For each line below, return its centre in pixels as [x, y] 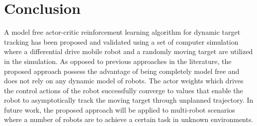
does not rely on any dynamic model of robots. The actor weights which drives [124, 81]
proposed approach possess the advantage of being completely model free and [122, 71]
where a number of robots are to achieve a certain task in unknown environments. [129, 119]
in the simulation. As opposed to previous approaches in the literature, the [118, 61]
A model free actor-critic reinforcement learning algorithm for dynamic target [122, 32]
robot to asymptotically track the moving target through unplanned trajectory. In [129, 100]
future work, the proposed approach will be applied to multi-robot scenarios [120, 109]
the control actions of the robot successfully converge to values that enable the [124, 90]
